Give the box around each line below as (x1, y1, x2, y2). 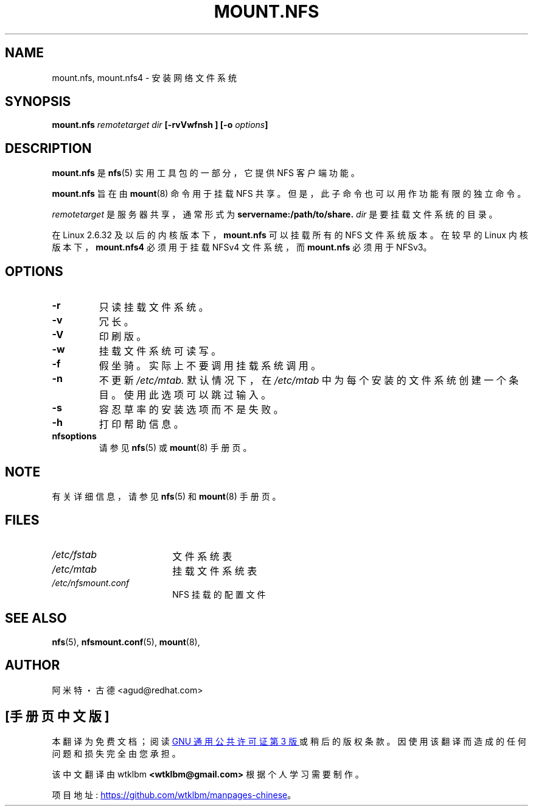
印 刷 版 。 (99, 330, 147, 343)
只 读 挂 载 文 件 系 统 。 (99, 301, 209, 314)
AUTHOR (5, 657, 60, 673)
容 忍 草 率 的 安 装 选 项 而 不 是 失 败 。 (99, 403, 284, 416)
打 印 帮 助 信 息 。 (99, 418, 184, 431)
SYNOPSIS (5, 94, 71, 110)
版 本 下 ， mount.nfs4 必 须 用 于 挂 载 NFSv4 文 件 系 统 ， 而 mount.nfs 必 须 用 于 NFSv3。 (52, 242, 432, 253)
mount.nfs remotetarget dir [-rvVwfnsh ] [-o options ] (52, 119, 268, 130)
